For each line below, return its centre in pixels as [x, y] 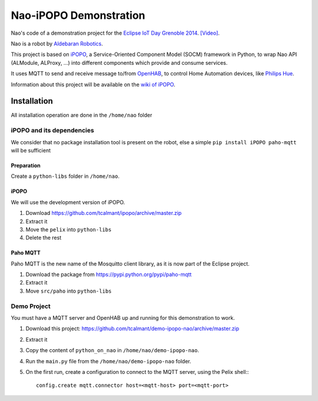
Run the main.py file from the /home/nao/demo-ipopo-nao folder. [108, 361]
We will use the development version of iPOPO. [68, 202]
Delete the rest [44, 238]
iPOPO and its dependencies [52, 131]
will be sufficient [31, 150]
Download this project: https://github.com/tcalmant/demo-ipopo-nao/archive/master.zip [132, 329]
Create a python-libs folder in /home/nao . [65, 176]
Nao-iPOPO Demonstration [78, 15]
